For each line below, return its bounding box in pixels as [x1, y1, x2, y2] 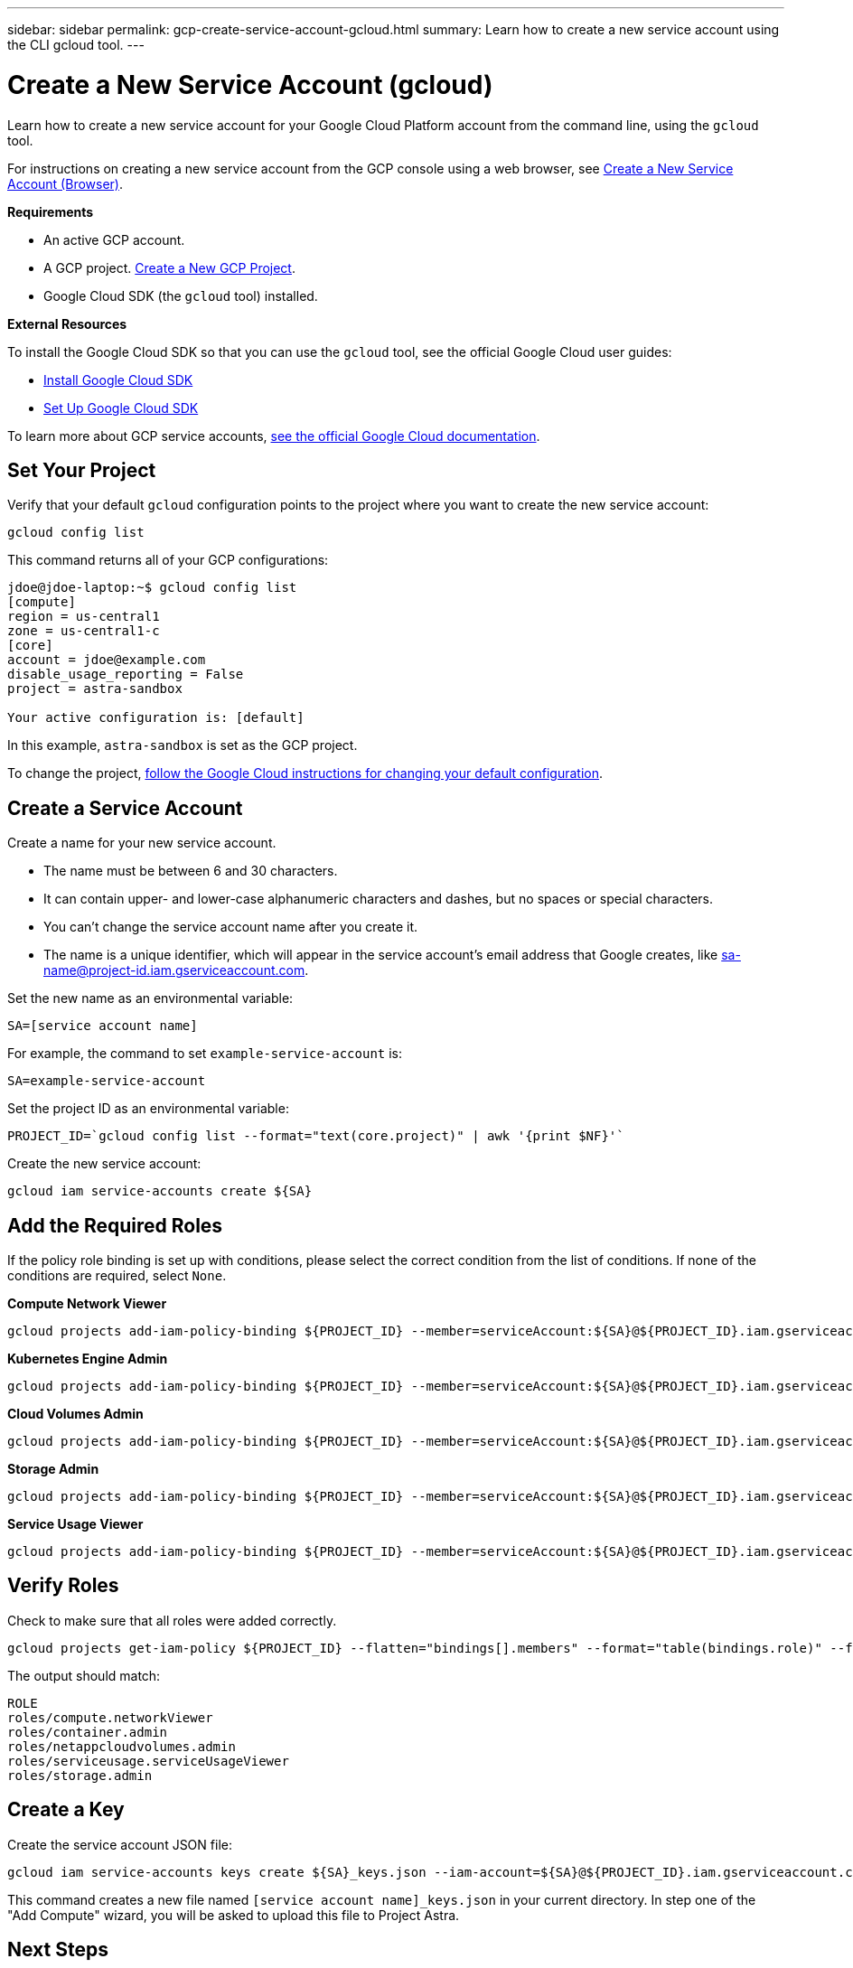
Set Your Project [7, 458, 156, 482]
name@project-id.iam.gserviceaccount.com [43, 962, 305, 979]
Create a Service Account [7, 796, 243, 820]
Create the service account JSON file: [7, 1836, 232, 1852]
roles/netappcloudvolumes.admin [7, 1738, 236, 1754]
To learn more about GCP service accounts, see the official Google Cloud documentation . [7, 427, 540, 444]
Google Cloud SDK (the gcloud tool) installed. [43, 287, 318, 304]
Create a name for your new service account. [7, 835, 277, 851]
